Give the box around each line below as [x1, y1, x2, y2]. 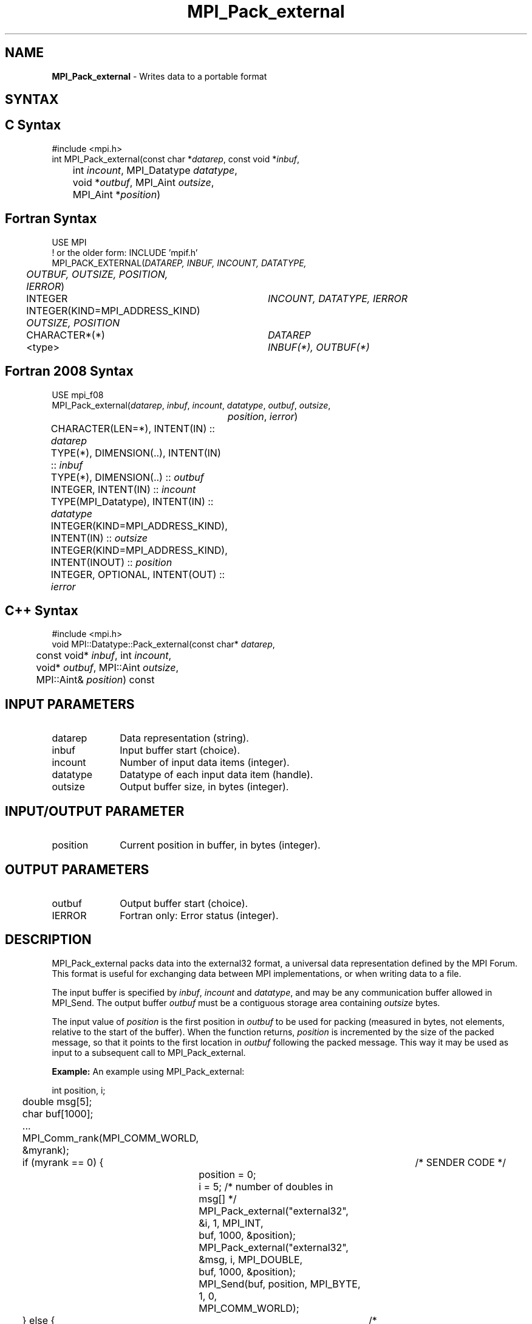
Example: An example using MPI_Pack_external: [52, 1066, 245, 1077]
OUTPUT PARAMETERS [5, 861, 149, 877]
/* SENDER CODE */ [415, 1156, 506, 1168]
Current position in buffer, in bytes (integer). [120, 839, 321, 852]
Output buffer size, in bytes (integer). [120, 781, 289, 793]
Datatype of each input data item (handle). [120, 768, 313, 781]
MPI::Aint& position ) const [36, 674, 155, 686]
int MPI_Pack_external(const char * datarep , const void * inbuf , [52, 153, 300, 164]
